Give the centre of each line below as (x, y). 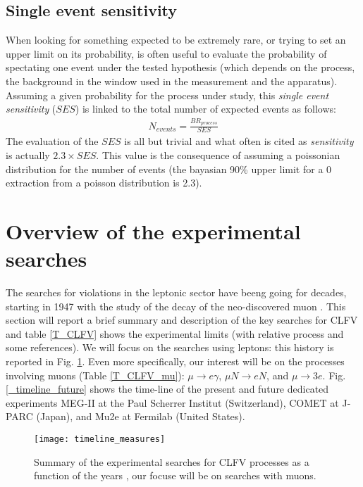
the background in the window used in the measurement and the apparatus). (172, 81)
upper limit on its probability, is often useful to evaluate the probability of (166, 53)
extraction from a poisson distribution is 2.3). (104, 183)
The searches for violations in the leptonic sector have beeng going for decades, (176, 292)
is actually (28, 154)
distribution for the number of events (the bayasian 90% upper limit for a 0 (169, 169)
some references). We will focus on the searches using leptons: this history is (170, 347)
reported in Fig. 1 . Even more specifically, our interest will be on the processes (175, 361)
